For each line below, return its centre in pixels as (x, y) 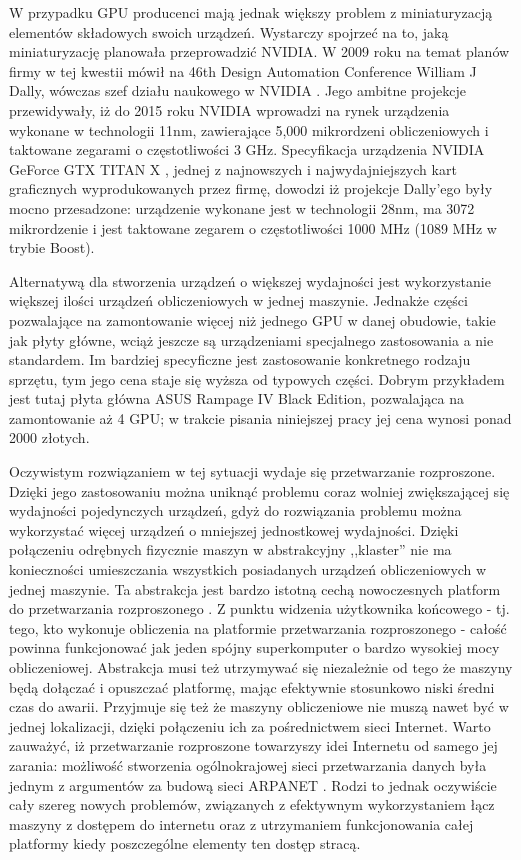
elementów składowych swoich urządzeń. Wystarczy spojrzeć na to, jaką (229, 31)
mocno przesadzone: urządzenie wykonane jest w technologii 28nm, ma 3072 (242, 207)
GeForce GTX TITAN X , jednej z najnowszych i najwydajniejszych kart (233, 168)
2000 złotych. (49, 437)
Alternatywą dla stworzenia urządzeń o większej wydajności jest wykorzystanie (250, 280)
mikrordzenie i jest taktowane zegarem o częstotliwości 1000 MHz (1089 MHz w (253, 227)
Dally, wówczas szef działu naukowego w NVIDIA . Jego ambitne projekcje (237, 90)
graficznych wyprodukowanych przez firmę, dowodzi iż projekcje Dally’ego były (251, 188)
